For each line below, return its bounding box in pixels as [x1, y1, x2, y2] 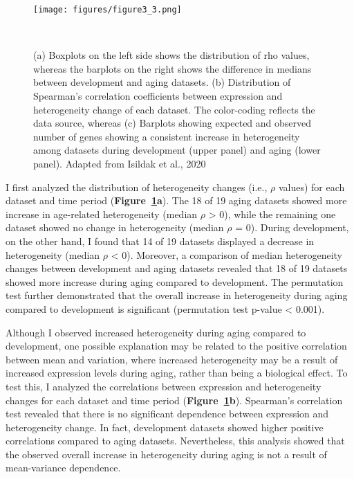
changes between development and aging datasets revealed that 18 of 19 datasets [6, 261, 348, 275]
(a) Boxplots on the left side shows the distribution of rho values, [33, 48, 310, 62]
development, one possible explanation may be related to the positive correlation [6, 338, 347, 353]
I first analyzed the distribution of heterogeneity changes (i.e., [6, 179, 268, 194]
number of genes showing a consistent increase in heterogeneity [33, 129, 300, 143]
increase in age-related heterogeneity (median [6, 206, 198, 221]
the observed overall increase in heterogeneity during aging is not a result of [6, 446, 327, 461]
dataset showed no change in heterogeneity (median [6, 220, 224, 235]
